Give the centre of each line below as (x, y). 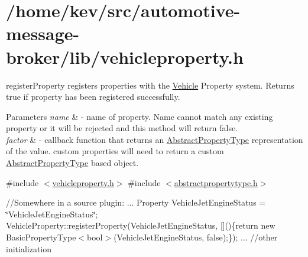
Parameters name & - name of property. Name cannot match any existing (140, 116)
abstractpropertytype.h (216, 182)
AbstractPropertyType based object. (72, 163)
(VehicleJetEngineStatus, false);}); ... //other (196, 237)
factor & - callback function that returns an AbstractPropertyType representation (155, 139)
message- (43, 33)
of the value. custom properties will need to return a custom (115, 151)
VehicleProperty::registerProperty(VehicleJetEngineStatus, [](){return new (141, 225)
